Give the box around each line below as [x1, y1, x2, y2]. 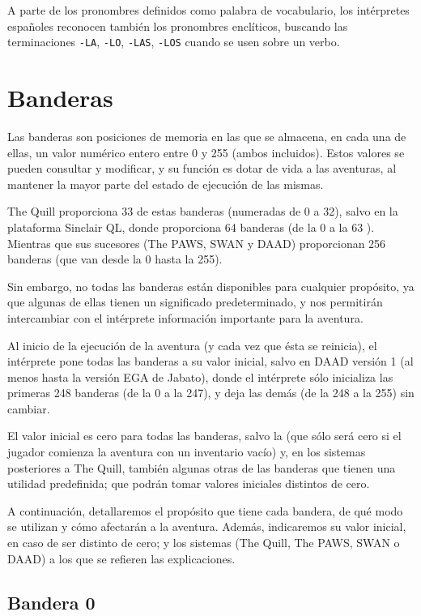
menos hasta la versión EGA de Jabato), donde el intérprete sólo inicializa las [7, 368, 393, 385]
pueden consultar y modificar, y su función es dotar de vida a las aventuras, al [7, 160, 397, 177]
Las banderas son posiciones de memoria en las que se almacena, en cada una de [7, 127, 406, 144]
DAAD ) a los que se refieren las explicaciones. [7, 550, 236, 567]
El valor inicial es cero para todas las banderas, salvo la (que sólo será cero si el [7, 427, 402, 444]
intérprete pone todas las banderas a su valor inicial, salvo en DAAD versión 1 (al [7, 353, 414, 370]
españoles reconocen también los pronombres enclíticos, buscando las [7, 17, 348, 34]
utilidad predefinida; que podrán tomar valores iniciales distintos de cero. [7, 475, 370, 492]
